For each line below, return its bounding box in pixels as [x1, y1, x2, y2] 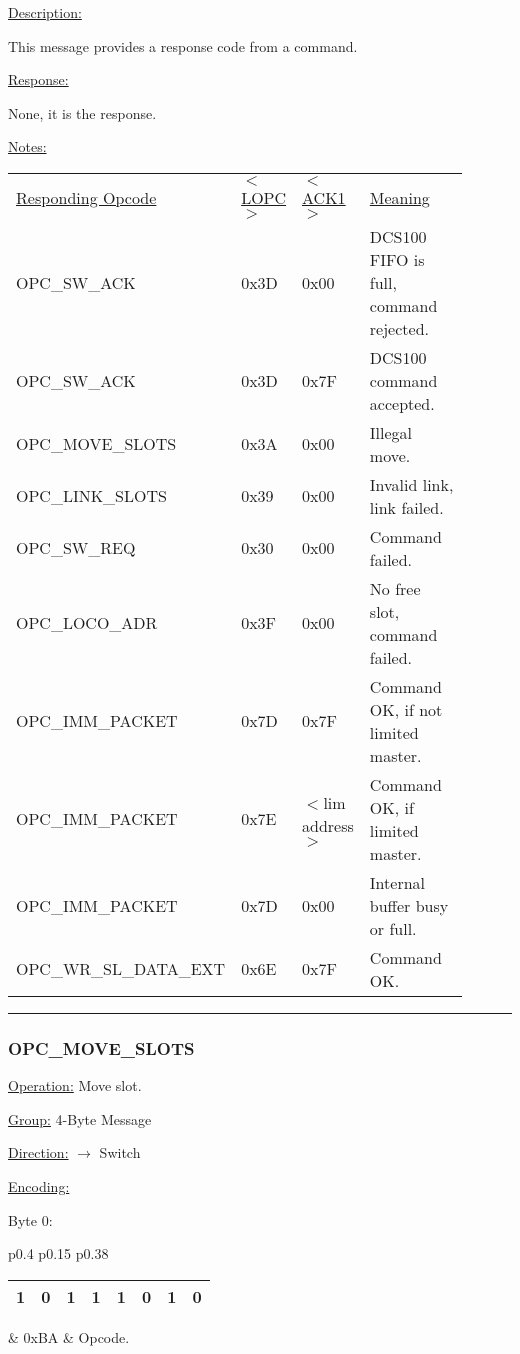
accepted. [369, 391, 435, 415]
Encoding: [8, 1175, 70, 1196]
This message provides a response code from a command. [8, 35, 358, 56]
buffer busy [369, 893, 449, 917]
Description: [8, 2, 82, 22]
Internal [369, 870, 425, 894]
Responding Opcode [16, 185, 157, 209]
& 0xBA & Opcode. [8, 1326, 130, 1347]
